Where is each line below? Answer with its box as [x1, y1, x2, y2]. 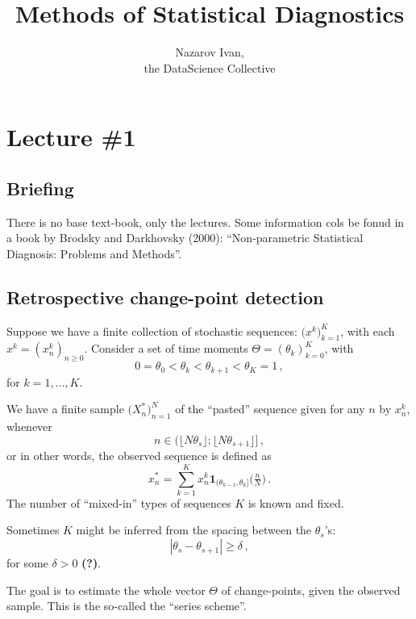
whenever [6, 418, 52, 435]
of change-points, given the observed [221, 581, 401, 598]
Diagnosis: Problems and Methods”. [6, 245, 182, 261]
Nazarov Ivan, [175, 44, 244, 61]
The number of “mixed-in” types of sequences [6, 494, 231, 511]
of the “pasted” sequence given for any [175, 400, 365, 417]
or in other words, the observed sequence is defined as [6, 447, 272, 464]
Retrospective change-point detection [6, 284, 324, 309]
